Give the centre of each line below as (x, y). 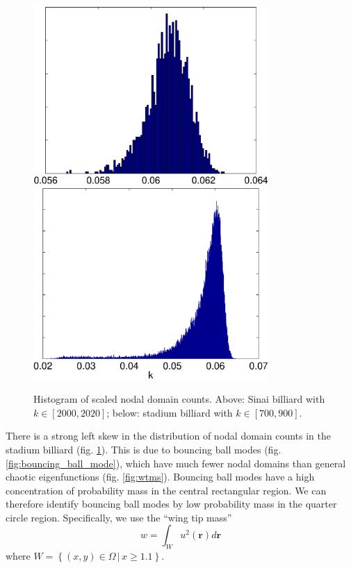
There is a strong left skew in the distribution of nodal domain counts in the (168, 436)
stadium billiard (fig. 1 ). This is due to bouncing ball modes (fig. (144, 449)
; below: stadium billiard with (170, 412)
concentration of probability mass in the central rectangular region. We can (166, 490)
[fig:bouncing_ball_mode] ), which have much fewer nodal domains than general (176, 463)
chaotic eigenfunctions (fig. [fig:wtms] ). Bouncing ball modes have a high (160, 477)
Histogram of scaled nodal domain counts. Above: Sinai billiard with (179, 399)
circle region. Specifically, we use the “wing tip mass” (119, 517)
